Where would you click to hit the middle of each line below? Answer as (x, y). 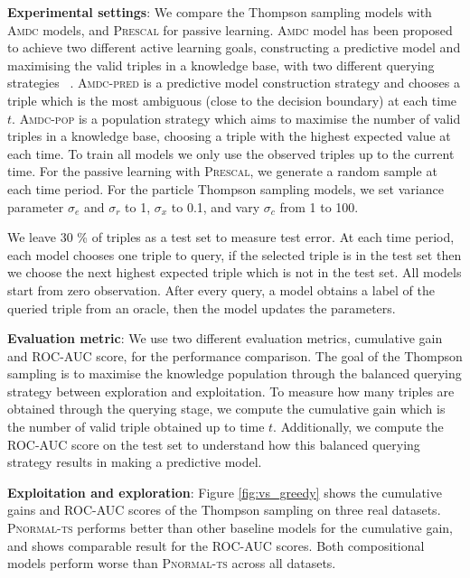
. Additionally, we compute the (358, 427)
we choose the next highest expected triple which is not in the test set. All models (235, 272)
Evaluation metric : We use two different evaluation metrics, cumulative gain (225, 338)
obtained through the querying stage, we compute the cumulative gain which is (226, 409)
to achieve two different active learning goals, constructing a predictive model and (234, 47)
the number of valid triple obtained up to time (136, 427)
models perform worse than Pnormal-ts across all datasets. (172, 563)
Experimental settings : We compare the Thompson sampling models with (220, 12)
